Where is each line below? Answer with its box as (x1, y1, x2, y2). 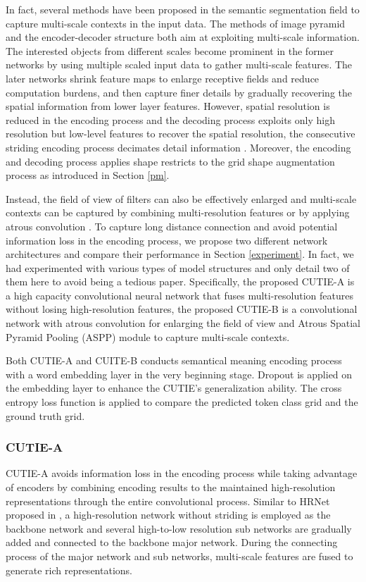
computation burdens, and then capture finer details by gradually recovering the (6, 85, 352, 99)
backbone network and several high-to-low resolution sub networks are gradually (6, 521, 352, 535)
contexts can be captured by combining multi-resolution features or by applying (6, 205, 350, 220)
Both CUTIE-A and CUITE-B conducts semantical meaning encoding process (6, 353, 342, 368)
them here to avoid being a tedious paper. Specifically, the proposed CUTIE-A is (6, 274, 355, 289)
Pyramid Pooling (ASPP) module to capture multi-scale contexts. (6, 329, 290, 344)
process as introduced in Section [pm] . (6, 168, 170, 182)
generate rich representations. (6, 562, 132, 577)
